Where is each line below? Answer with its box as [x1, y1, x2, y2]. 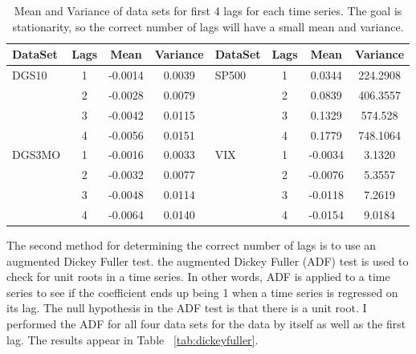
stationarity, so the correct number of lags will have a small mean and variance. [12, 18, 404, 35]
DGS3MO [12, 146, 61, 163]
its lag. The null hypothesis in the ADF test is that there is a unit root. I [6, 299, 367, 316]
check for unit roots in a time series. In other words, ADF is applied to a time [6, 268, 390, 285]
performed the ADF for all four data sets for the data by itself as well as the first [6, 315, 406, 332]
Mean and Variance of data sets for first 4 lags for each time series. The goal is [14, 2, 402, 18]
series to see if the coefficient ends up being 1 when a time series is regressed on [6, 283, 398, 300]
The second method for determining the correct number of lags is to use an [6, 237, 377, 254]
